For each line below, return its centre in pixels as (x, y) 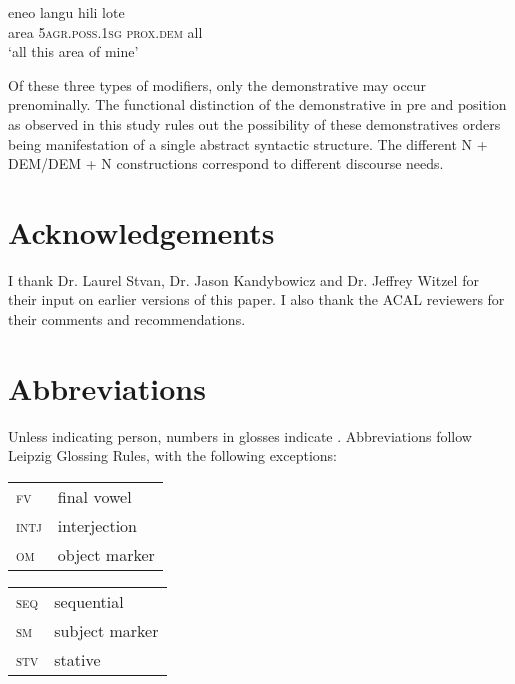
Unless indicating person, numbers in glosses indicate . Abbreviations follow (240, 435)
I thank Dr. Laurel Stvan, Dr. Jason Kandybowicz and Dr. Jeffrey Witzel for (243, 279)
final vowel (94, 496)
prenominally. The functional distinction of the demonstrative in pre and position (257, 104)
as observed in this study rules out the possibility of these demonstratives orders (254, 123)
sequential (89, 601)
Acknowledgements (141, 231)
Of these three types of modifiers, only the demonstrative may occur (217, 84)
